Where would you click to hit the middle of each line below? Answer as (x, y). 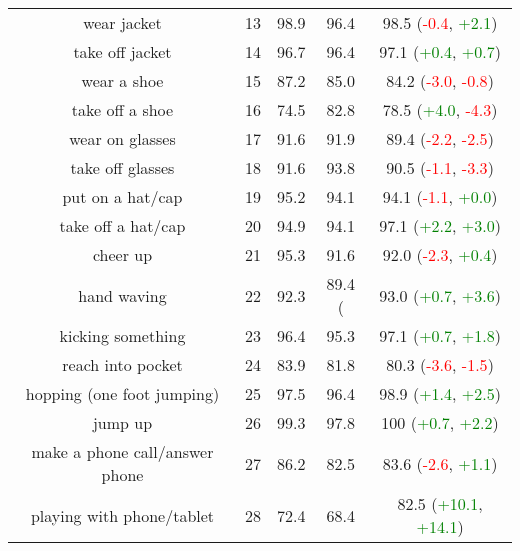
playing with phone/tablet (122, 515)
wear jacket (122, 22)
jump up (122, 422)
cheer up (122, 254)
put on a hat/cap (122, 196)
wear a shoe (122, 80)
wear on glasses (122, 138)
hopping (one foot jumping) (122, 393)
